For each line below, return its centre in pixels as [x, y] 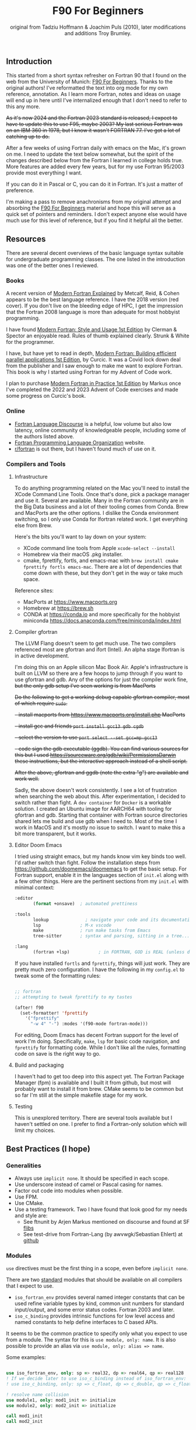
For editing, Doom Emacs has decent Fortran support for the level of [97, 1035]
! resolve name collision [37, 1395]
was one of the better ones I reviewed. [52, 265]
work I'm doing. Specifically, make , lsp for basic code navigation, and [97, 1042]
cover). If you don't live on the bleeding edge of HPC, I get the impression [95, 306]
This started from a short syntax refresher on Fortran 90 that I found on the [96, 76]
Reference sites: [34, 591]
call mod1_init [24, 1416]
